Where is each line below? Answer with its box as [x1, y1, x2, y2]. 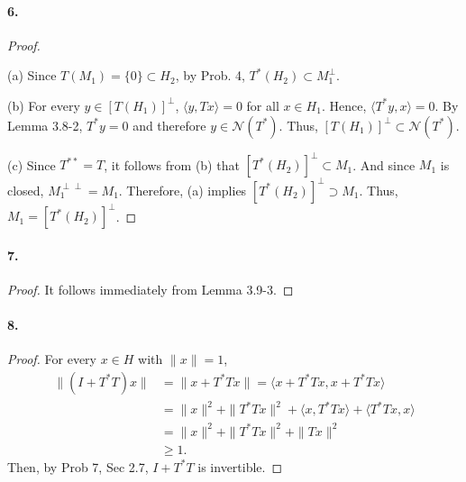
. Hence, [321, 95, 367, 114]
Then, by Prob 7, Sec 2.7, [7, 457, 149, 476]
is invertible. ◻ [197, 457, 283, 476]
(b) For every [7, 95, 80, 114]
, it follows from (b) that [104, 155, 240, 174]
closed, [7, 180, 44, 199]
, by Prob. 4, [175, 66, 245, 85]
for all [246, 95, 279, 114]
